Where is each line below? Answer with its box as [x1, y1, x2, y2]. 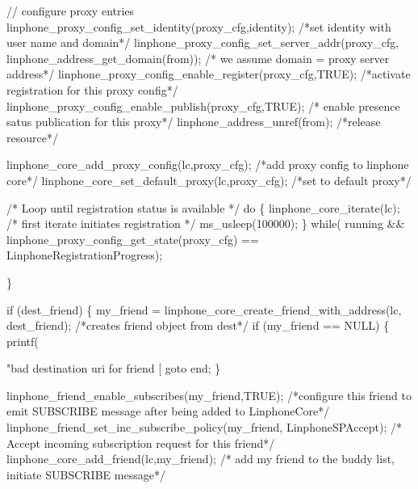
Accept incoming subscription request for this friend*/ [6, 434, 275, 451]
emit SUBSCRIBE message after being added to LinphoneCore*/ [6, 403, 330, 419]
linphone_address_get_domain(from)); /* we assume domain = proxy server [6, 49, 390, 66]
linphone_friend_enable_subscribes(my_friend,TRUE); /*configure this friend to [6, 386, 412, 403]
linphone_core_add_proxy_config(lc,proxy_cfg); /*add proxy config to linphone [6, 156, 409, 173]
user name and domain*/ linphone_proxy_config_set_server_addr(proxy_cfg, [6, 34, 399, 51]
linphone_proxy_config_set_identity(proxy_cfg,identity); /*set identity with [6, 18, 391, 35]
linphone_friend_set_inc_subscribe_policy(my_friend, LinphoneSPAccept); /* [6, 419, 403, 436]
